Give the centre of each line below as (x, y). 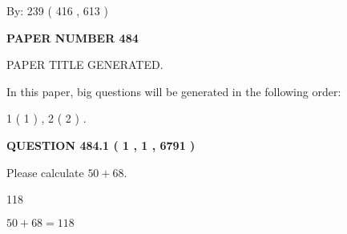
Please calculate (45, 172)
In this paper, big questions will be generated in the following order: (174, 91)
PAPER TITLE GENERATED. (85, 65)
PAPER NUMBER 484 (73, 37)
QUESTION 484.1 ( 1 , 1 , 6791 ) (101, 145)
